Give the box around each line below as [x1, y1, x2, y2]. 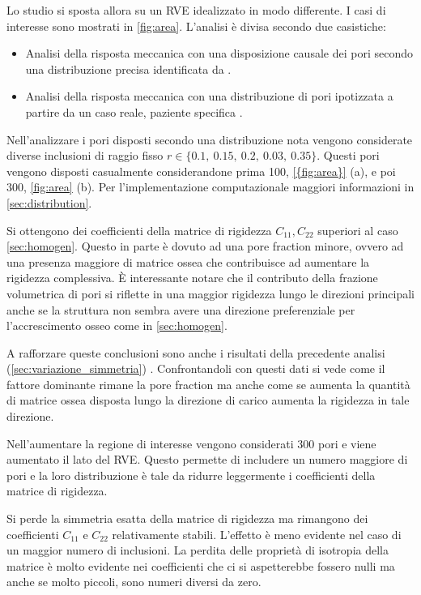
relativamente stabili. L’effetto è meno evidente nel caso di [112, 525, 402, 542]
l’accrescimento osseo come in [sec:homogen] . [6, 317, 228, 334]
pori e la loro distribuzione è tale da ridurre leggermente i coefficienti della [6, 466, 376, 483]
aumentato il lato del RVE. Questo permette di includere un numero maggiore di [6, 451, 408, 468]
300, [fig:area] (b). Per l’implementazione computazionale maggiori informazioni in [6, 178, 415, 195]
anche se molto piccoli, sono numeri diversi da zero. [6, 573, 262, 590]
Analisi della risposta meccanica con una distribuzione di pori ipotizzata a [25, 88, 393, 105]
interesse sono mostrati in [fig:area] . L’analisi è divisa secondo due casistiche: [6, 17, 386, 34]
